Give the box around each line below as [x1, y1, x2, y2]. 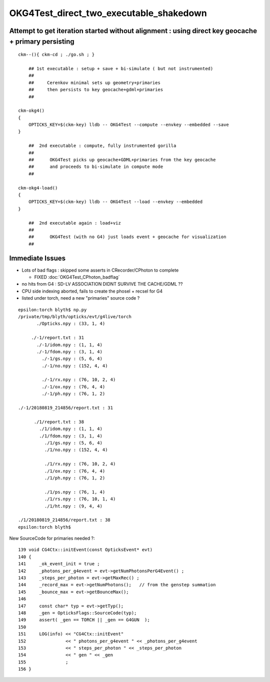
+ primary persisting [9, 37, 74, 46]
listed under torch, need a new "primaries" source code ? [21, 295, 140, 301]
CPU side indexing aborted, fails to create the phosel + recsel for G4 [21, 288, 163, 294]
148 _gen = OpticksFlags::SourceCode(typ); [18, 610, 137, 616]
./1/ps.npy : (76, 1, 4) [44, 489, 105, 495]
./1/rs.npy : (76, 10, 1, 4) [44, 496, 116, 502]
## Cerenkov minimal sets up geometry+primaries [28, 80, 161, 85]
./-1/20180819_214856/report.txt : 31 [18, 405, 113, 411]
